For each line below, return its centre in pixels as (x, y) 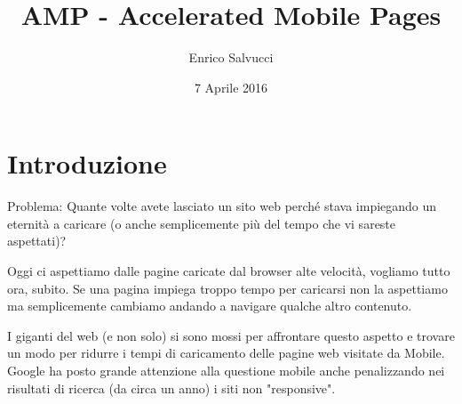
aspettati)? (37, 241)
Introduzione (87, 163)
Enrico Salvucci (231, 57)
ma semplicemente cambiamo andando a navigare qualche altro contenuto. (210, 306)
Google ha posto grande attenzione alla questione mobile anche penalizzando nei (226, 370)
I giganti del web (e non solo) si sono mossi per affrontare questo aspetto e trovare (231, 335)
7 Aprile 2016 (231, 87)
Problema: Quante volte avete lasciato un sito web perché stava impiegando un (222, 206)
